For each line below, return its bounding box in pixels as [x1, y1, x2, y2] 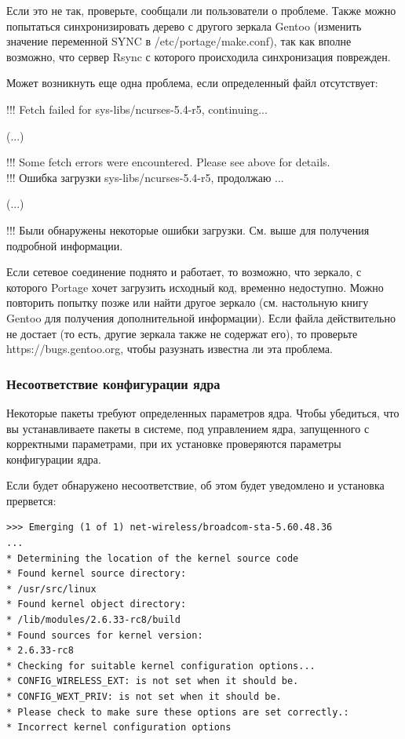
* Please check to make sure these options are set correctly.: [6, 706, 349, 718]
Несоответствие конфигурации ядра [6, 373, 221, 393]
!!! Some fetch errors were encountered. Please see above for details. [6, 154, 330, 170]
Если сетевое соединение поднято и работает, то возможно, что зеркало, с [6, 264, 362, 280]
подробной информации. [6, 237, 123, 253]
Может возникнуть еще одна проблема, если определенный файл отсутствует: [6, 75, 378, 91]
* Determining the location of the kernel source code [6, 552, 299, 564]
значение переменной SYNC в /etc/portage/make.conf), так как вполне [6, 33, 352, 49]
